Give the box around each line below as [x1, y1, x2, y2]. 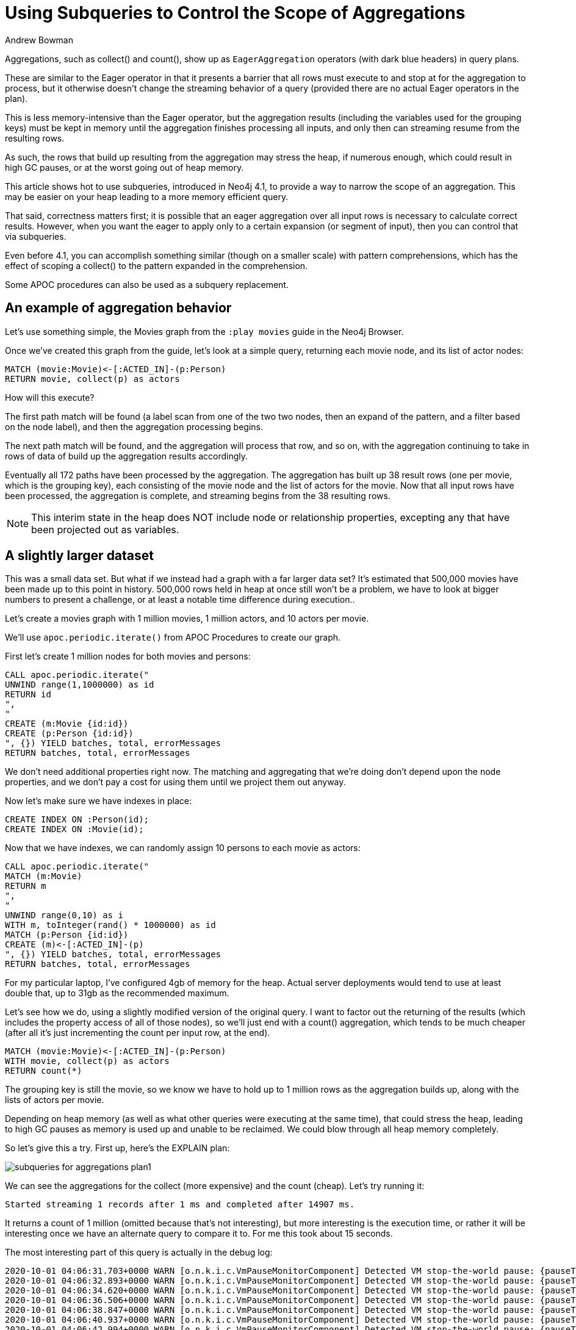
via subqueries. [5, 231, 67, 242]
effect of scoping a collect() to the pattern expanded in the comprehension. [5, 260, 308, 271]
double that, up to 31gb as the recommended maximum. [5, 988, 229, 999]
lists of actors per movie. [5, 1095, 104, 1105]
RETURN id [5, 689, 51, 700]
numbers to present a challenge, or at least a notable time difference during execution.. [5, 594, 355, 605]
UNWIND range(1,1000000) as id [5, 680, 154, 690]
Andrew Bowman [5, 34, 73, 45]
